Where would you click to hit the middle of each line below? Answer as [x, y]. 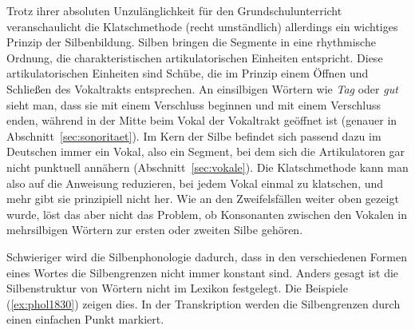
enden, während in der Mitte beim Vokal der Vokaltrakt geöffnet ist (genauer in [202, 120]
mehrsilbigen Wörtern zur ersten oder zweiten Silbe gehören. [155, 230]
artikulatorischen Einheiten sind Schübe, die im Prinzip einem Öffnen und [188, 73]
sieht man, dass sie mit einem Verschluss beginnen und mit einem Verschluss [194, 104]
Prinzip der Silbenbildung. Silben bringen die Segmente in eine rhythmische [191, 42]
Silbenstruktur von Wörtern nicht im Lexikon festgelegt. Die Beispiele [177, 288]
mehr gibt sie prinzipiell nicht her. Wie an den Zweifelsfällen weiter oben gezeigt [203, 199]
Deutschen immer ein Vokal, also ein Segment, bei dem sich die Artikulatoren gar [206, 151]
